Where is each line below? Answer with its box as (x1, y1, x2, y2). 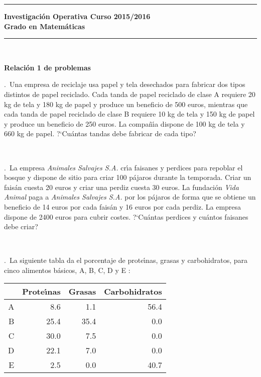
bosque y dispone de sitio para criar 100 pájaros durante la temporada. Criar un (4, 172, 251, 182)
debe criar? (4, 221, 38, 232)
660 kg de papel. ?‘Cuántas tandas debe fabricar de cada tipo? (4, 128, 196, 139)
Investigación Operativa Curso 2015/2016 (4, 11, 151, 21)
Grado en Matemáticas (4, 21, 85, 31)
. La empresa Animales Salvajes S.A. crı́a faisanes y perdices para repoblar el (4, 162, 243, 172)
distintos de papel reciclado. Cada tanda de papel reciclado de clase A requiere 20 (4, 88, 255, 99)
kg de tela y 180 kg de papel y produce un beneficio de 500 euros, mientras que (4, 99, 248, 109)
